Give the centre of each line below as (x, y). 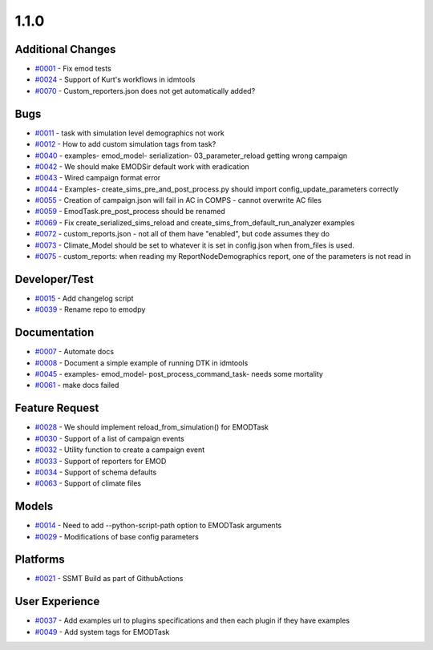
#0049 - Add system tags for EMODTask (102, 632)
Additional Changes (65, 49)
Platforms (40, 560)
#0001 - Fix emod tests (73, 69)
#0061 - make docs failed (77, 386)
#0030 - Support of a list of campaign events (109, 438)
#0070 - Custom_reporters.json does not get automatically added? (145, 91)
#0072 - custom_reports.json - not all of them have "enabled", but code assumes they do (182, 234)
